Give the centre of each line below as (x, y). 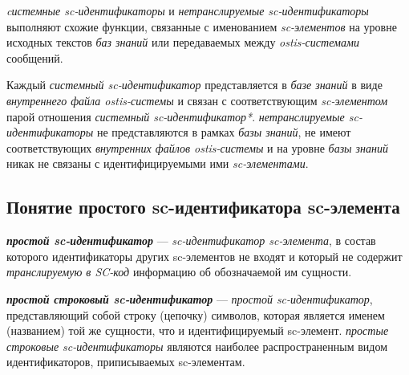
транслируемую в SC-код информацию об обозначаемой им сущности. (179, 272)
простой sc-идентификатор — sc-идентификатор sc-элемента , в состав (191, 240)
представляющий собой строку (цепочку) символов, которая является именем (196, 314)
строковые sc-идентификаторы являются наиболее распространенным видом (197, 346)
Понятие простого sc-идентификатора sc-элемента (203, 207)
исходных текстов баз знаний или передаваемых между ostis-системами (183, 42)
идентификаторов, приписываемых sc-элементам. (126, 362)
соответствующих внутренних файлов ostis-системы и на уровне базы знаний (197, 147)
